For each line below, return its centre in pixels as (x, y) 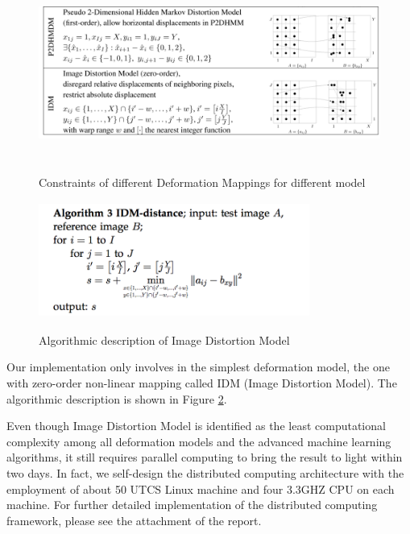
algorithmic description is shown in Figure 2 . (117, 398)
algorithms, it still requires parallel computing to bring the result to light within (205, 457)
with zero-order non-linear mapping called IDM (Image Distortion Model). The (202, 382)
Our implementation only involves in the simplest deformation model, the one (198, 367)
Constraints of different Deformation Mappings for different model (202, 182)
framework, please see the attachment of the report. (134, 520)
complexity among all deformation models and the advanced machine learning (199, 441)
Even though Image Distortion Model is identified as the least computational (196, 426)
